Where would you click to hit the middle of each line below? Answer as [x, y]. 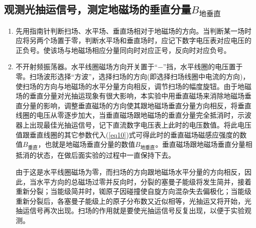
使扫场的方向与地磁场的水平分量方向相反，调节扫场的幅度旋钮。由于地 [130, 86]
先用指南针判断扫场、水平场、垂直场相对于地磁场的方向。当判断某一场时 [133, 30]
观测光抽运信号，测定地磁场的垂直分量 [98, 9]
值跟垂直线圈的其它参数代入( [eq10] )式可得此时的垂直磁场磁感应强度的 [128, 134]
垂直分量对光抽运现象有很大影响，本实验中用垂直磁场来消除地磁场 [137, 96]
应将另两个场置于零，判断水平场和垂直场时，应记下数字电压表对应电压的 [133, 40]
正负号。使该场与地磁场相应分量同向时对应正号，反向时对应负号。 [123, 50]
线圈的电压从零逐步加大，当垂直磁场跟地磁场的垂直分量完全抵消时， [127, 115]
